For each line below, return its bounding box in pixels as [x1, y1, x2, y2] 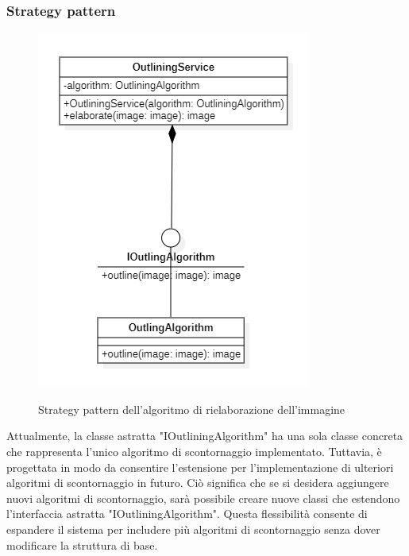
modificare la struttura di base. [6, 536, 158, 553]
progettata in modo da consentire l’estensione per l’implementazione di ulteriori [6, 458, 394, 475]
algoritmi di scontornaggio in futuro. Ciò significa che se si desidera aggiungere [6, 474, 389, 491]
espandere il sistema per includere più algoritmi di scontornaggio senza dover [6, 520, 380, 537]
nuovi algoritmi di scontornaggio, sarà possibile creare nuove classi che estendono [6, 489, 400, 506]
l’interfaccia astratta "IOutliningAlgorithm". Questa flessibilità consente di [6, 505, 368, 522]
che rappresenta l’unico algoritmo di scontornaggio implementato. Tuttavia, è [6, 443, 382, 459]
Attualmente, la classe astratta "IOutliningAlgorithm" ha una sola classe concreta [6, 427, 403, 444]
